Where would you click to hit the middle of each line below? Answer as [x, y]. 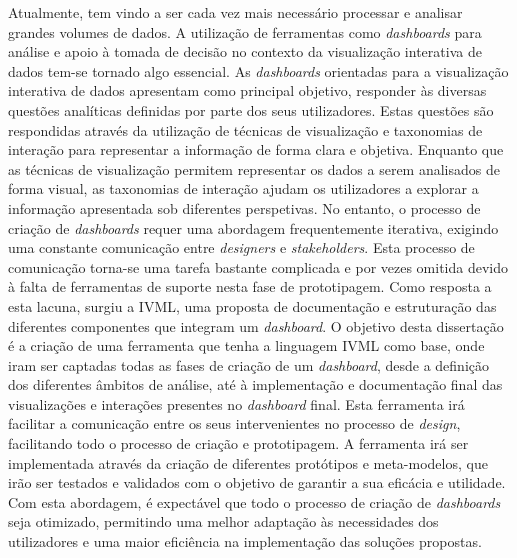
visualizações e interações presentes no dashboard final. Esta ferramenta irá [236, 403]
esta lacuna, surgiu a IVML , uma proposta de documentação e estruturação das [252, 305]
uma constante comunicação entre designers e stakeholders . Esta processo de [241, 247]
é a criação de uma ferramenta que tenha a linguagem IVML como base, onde [246, 345]
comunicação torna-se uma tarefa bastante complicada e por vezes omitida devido [258, 266]
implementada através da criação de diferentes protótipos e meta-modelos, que [248, 462]
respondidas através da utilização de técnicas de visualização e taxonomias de [245, 129]
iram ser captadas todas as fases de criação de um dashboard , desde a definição [249, 364]
